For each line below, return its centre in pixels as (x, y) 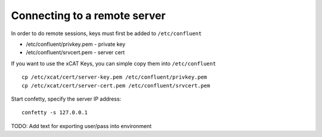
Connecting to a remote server (89, 15)
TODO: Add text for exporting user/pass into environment (81, 126)
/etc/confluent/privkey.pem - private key (76, 44)
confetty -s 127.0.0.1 (55, 113)
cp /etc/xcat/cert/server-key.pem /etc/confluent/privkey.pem (114, 77)
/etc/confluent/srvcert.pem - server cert (75, 52)
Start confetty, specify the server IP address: (66, 99)
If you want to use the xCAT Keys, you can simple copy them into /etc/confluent (114, 63)
